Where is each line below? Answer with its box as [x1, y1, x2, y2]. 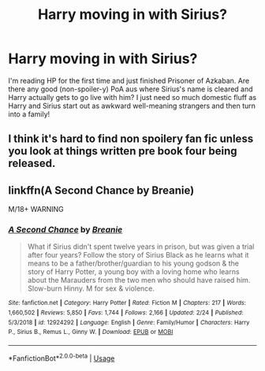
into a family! [8, 109, 50, 119]
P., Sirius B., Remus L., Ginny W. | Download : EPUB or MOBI [8, 328, 174, 336]
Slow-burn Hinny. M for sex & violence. [27, 284, 155, 293]
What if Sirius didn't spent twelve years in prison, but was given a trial [27, 242, 255, 251]
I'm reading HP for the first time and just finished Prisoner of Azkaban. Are [8, 76, 250, 85]
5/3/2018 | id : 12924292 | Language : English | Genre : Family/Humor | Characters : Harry [8, 318, 250, 326]
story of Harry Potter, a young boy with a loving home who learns [27, 267, 240, 276]
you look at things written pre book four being [8, 144, 237, 158]
